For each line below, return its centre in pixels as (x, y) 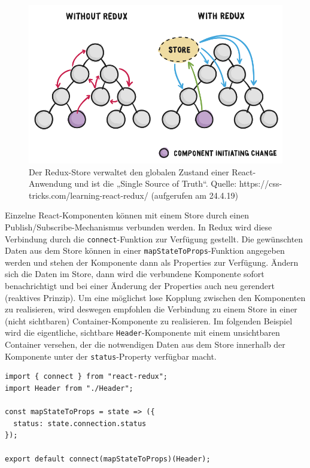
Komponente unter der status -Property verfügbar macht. (111, 356)
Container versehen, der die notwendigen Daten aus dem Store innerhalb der (145, 344)
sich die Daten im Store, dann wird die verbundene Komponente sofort (135, 274)
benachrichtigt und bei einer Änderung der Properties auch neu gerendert (140, 286)
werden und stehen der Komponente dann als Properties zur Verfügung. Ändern (152, 262)
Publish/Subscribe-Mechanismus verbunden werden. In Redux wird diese (139, 227)
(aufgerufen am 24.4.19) (194, 195)
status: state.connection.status (80, 423)
